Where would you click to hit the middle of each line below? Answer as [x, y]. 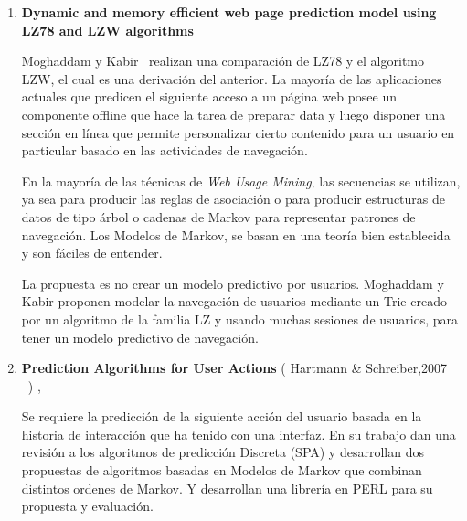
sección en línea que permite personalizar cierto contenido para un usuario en [238, 132]
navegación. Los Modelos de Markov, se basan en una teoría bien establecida [236, 234]
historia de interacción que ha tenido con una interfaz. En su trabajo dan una [239, 434]
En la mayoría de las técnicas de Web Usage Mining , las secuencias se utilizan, [241, 181]
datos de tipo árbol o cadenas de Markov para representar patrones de [218, 216]
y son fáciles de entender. [92, 253]
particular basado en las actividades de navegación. [165, 150]
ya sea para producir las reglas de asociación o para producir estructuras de [233, 199]
